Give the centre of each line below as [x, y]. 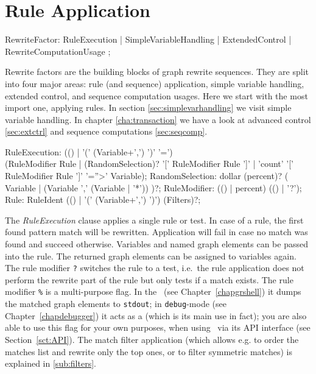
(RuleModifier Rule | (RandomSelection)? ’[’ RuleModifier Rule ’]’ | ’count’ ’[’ [149, 164]
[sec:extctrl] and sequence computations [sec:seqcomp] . [106, 131]
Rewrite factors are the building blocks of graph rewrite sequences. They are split [157, 72]
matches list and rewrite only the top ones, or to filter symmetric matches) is [149, 351]
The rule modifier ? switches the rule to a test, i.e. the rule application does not [155, 268]
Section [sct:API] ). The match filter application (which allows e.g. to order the [152, 339]
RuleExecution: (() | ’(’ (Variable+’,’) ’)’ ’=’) [89, 151]
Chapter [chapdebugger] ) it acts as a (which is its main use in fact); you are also [156, 315]
